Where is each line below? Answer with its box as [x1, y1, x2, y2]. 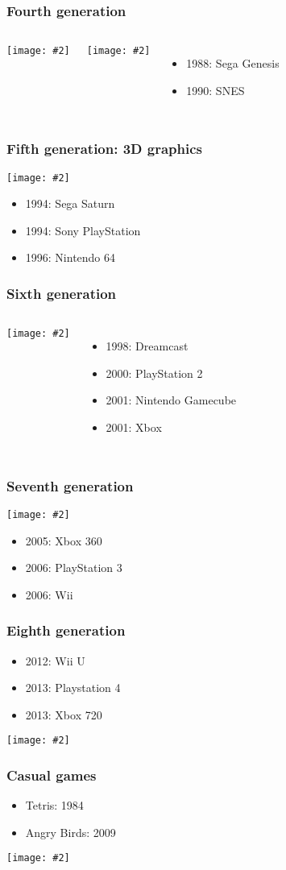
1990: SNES [186, 81, 245, 98]
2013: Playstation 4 [25, 679, 121, 696]
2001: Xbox [106, 419, 162, 436]
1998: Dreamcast [106, 338, 189, 354]
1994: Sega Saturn [25, 195, 115, 212]
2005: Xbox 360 [25, 532, 102, 549]
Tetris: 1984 [25, 797, 84, 814]
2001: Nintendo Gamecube [106, 391, 237, 408]
